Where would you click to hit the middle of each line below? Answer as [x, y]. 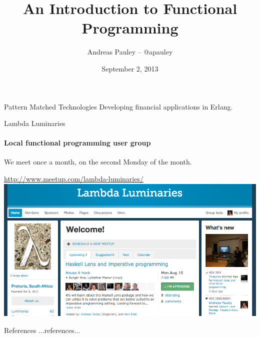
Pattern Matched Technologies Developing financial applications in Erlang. [118, 106]
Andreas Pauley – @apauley [130, 52]
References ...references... [42, 330]
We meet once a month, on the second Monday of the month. [98, 162]
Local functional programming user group [77, 143]
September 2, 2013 [130, 68]
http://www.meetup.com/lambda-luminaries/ [74, 179]
